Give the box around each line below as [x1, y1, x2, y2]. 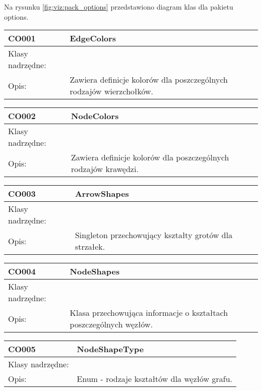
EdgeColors [70, 32, 116, 44]
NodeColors [71, 110, 119, 122]
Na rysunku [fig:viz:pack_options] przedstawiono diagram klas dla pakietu [4, 2, 233, 12]
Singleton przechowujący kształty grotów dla [75, 229, 233, 241]
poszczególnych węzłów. [70, 318, 153, 330]
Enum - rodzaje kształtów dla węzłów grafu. [77, 373, 233, 385]
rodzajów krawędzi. [71, 163, 139, 175]
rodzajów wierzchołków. [70, 85, 153, 97]
